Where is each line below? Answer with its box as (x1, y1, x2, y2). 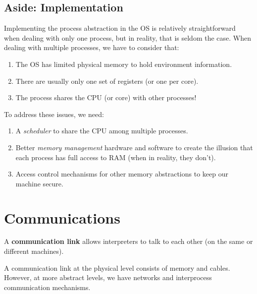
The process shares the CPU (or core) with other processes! (15, 92, 197, 103)
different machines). (4, 246, 64, 256)
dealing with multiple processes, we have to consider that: (4, 42, 179, 53)
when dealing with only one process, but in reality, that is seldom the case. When (4, 32, 252, 43)
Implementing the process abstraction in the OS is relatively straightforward (4, 23, 236, 33)
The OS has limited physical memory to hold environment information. (15, 59, 232, 69)
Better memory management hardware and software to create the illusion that (15, 142, 253, 152)
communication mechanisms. (4, 282, 91, 292)
